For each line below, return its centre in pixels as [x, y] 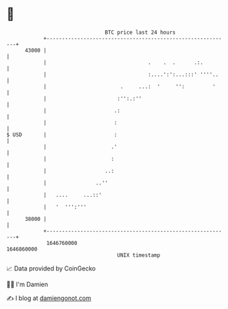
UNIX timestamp [139, 255]
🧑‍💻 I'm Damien [27, 284]
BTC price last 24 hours [140, 32]
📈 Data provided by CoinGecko [51, 268]
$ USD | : [62, 135]
